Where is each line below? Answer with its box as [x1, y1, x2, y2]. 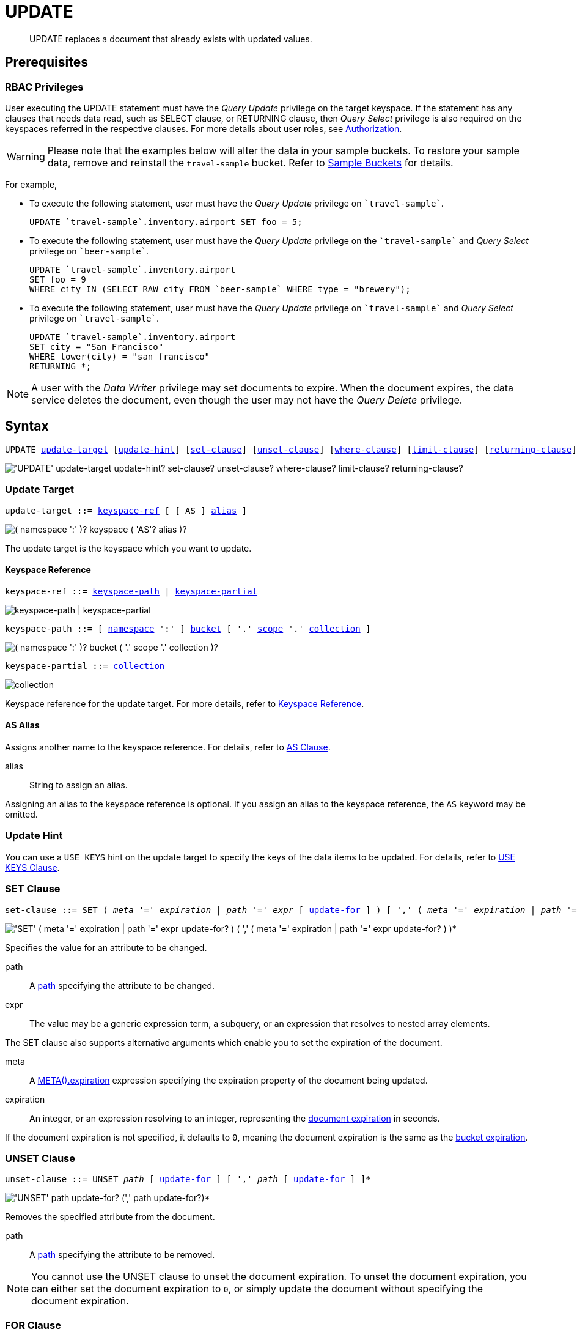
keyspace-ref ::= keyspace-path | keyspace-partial [5, 586, 258, 596]
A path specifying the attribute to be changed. [29, 980, 215, 991]
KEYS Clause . [5, 862, 60, 873]
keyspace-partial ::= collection [5, 660, 165, 671]
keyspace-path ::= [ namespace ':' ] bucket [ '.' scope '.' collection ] [5, 623, 371, 634]
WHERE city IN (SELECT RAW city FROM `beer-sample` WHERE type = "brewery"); [29, 284, 411, 294]
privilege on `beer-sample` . [29, 245, 149, 256]
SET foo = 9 [29, 274, 86, 284]
